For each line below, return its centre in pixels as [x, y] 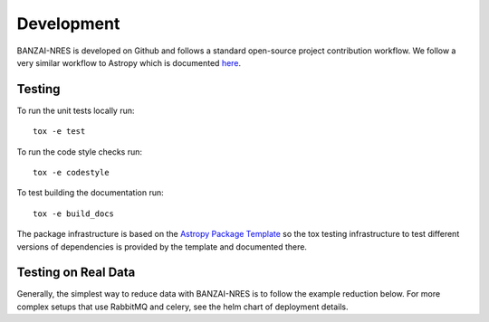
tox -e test [59, 132]
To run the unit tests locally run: [76, 110]
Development [68, 24]
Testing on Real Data [76, 273]
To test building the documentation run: [91, 193]
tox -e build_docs [74, 213]
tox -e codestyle [71, 173]
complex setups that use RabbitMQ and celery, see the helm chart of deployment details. [182, 307]
